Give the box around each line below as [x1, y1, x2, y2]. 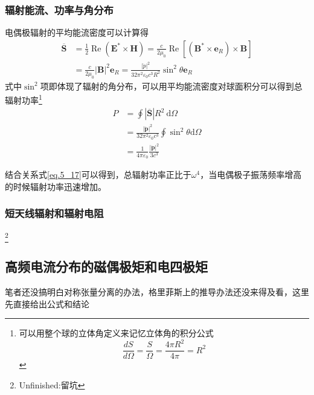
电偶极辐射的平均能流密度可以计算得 [5, 26, 149, 39]
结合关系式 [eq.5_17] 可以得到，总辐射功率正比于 [5, 168, 191, 180]
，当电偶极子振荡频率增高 [200, 168, 302, 180]
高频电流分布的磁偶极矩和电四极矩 [5, 257, 208, 276]
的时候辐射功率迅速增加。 [5, 180, 106, 192]
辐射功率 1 [5, 92, 42, 106]
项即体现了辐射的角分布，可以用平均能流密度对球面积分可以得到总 [40, 79, 303, 92]
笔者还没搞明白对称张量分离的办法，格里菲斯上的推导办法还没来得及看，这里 [5, 285, 309, 298]
